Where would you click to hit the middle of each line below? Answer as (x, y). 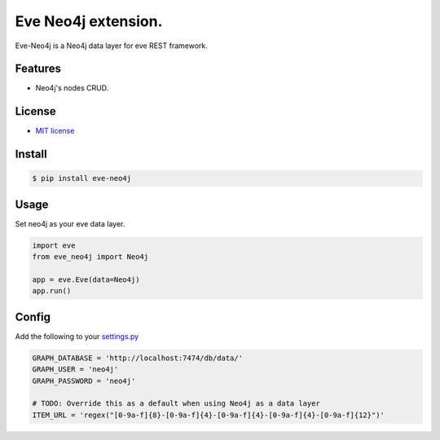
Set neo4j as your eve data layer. (70, 223)
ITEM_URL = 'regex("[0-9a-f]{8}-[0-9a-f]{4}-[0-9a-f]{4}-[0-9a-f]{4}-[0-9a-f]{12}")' (208, 415)
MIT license (55, 131)
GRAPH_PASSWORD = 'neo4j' (84, 381)
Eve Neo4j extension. (89, 21)
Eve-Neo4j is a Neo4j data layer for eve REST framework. (111, 46)
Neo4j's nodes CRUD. (72, 88)
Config (33, 317)
